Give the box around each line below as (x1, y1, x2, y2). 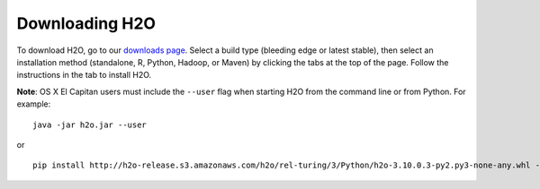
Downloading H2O (16, 13, 157, 33)
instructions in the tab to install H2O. (16, 70, 152, 81)
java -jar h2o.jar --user (32, 119, 148, 130)
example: (16, 99, 51, 109)
